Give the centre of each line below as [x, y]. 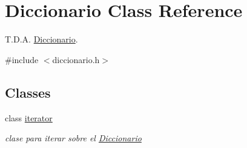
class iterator [29, 117]
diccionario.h [76, 59]
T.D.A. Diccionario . [41, 39]
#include [22, 59]
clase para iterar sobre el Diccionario [73, 138]
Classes [28, 92]
